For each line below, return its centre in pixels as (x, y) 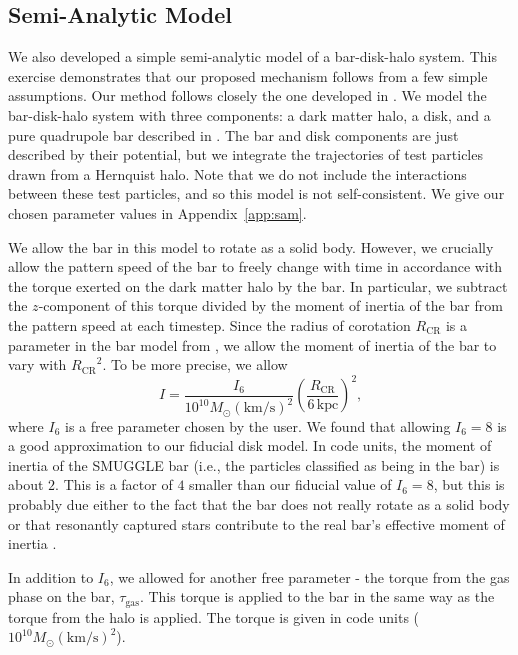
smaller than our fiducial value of (290, 484)
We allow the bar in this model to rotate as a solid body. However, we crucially (251, 246)
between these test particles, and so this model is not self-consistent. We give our (256, 193)
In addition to (51, 576)
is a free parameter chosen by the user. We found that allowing (258, 425)
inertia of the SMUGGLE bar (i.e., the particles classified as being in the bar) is (254, 464)
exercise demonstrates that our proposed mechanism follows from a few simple (248, 75)
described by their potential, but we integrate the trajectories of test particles (245, 154)
